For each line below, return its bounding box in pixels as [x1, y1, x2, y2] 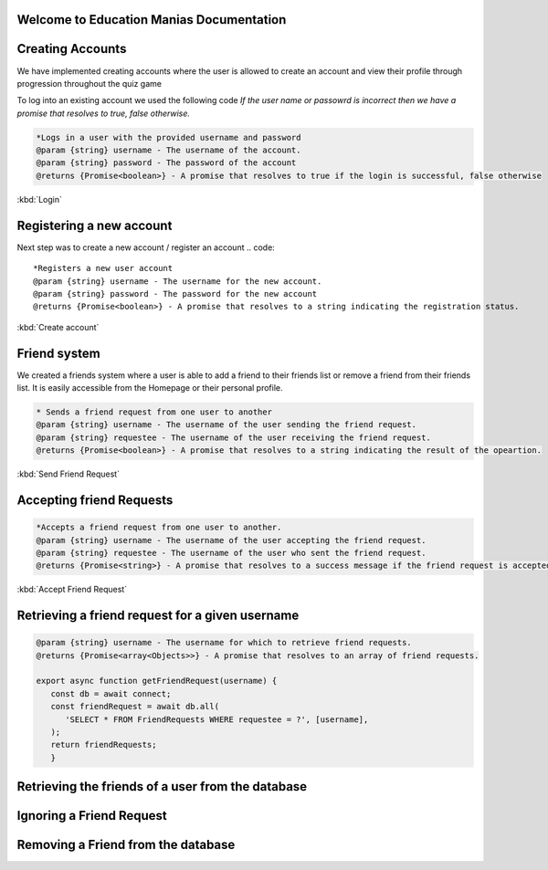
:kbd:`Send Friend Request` [16, 468, 121, 479]
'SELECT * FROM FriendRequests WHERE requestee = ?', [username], [65, 714, 369, 725]
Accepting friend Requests [16, 492, 174, 508]
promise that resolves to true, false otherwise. [16, 108, 191, 119]
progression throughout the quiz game [16, 78, 162, 89]
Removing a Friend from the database [16, 837, 236, 853]
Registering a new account [16, 217, 173, 233]
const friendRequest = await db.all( [50, 701, 219, 712]
